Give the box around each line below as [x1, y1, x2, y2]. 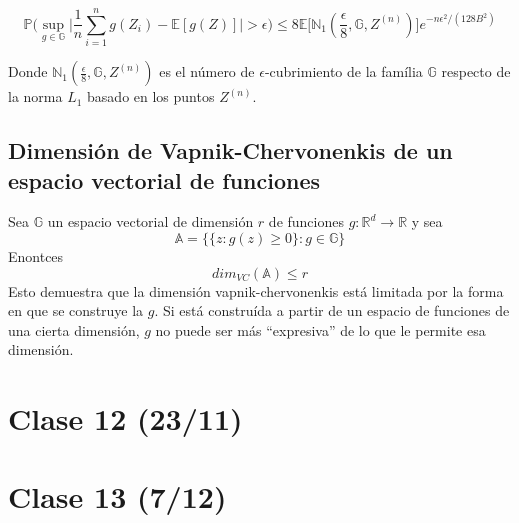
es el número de [159, 61, 255, 82]
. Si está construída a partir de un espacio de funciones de [154, 300, 510, 321]
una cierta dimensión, [8, 319, 140, 340]
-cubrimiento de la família [264, 61, 423, 82]
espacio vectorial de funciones [8, 164, 321, 195]
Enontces [8, 245, 64, 266]
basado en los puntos [87, 86, 215, 107]
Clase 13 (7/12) [8, 476, 227, 517]
